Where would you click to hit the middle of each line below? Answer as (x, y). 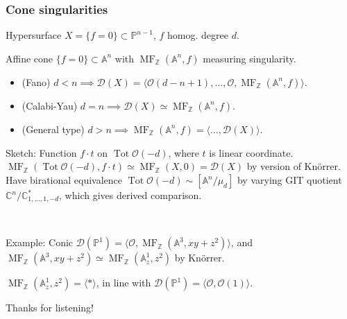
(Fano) (36, 81)
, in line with (124, 283)
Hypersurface (34, 35)
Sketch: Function (41, 152)
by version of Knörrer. (294, 166)
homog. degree (198, 35)
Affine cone (29, 58)
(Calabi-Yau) (50, 105)
